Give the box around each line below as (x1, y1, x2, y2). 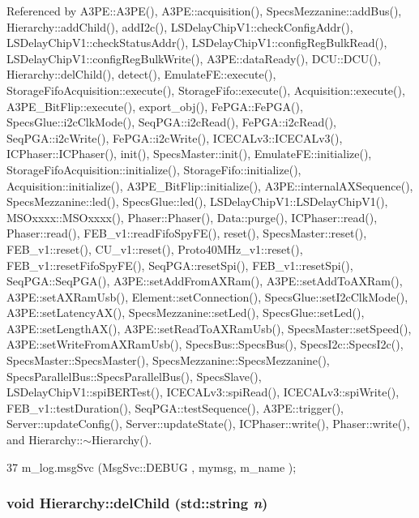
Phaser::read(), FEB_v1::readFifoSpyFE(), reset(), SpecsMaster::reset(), (6, 225, 367, 242)
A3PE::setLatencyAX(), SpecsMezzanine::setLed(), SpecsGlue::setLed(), (6, 304, 365, 321)
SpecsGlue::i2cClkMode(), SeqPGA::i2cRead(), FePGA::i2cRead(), (6, 113, 337, 131)
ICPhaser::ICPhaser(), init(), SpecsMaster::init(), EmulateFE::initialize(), (6, 145, 372, 162)
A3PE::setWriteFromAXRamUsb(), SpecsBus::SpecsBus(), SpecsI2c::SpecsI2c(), (6, 336, 404, 353)
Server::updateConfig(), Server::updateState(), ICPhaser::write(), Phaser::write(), (6, 415, 410, 432)
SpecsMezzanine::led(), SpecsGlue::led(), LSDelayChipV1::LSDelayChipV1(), (6, 193, 388, 210)
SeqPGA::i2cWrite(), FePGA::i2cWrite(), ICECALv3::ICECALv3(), (6, 129, 343, 146)
